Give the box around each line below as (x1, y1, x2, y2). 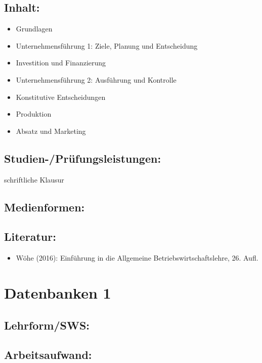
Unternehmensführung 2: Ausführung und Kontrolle (16, 74, 177, 85)
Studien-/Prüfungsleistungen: (4, 150, 161, 166)
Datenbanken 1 (4, 282, 111, 303)
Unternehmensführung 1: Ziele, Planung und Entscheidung (16, 40, 198, 51)
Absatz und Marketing (16, 125, 86, 136)
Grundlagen (16, 23, 53, 34)
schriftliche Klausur (4, 174, 64, 185)
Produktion (16, 108, 52, 119)
